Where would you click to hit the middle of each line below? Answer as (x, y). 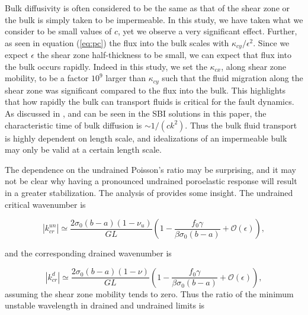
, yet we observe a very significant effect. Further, (208, 31)
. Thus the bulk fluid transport (241, 125)
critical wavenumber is (45, 204)
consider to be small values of (58, 31)
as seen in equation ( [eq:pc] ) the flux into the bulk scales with (117, 42)
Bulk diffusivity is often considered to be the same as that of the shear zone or (147, 8)
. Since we (271, 42)
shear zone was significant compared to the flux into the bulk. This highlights (145, 90)
